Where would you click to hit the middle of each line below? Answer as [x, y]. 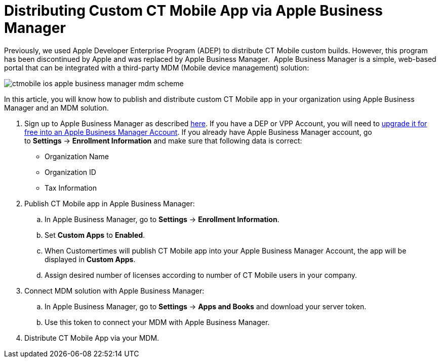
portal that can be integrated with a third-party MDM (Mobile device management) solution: [157, 67]
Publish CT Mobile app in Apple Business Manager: [110, 203]
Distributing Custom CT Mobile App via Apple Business [194, 11]
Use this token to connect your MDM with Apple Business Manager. [157, 322]
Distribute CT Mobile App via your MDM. [92, 338]
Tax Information [71, 188]
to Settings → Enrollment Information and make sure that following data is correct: [163, 140]
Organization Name [77, 156]
